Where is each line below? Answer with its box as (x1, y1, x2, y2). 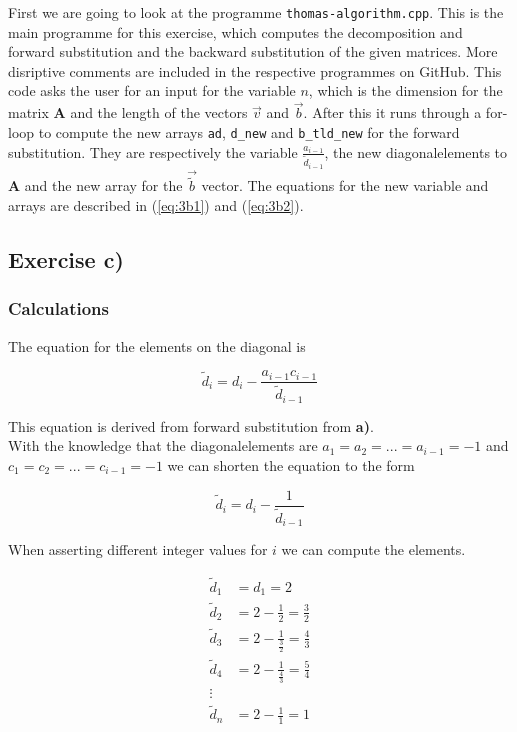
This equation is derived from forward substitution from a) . (8, 415, 374, 436)
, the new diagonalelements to (324, 141, 508, 162)
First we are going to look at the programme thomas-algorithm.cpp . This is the (8, 2, 504, 22)
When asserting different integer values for (8, 539, 268, 560)
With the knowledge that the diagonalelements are (8, 435, 318, 456)
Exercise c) (8, 244, 124, 275)
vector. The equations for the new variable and (201, 175, 489, 196)
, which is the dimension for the (308, 80, 503, 101)
